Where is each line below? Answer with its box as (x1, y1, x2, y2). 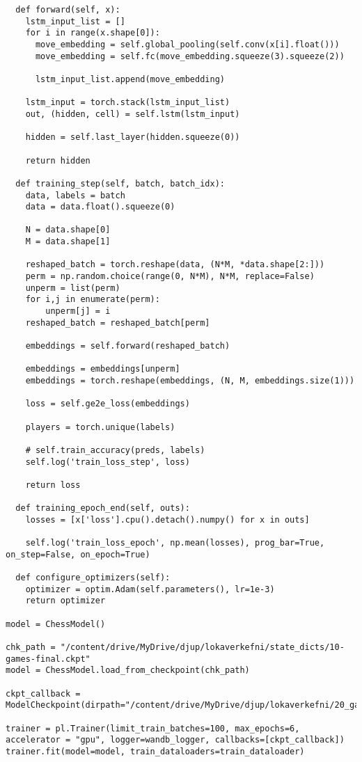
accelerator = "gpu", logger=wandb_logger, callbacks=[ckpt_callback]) (6, 735, 345, 745)
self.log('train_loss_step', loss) (25, 457, 190, 467)
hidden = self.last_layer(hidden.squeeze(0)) (25, 132, 240, 143)
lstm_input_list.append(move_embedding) (35, 74, 225, 84)
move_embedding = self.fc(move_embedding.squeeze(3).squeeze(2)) (35, 51, 345, 61)
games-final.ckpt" (6, 653, 90, 664)
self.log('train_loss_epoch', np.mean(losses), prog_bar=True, (25, 538, 325, 548)
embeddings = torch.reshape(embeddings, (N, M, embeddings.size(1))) (25, 376, 355, 386)
